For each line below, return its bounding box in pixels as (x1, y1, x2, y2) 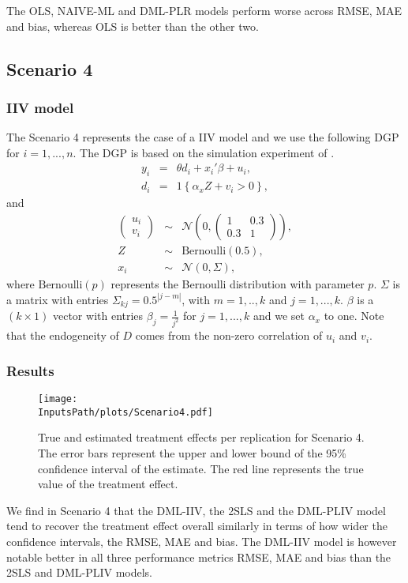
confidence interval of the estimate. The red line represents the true (38, 460, 364, 476)
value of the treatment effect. (38, 476, 178, 492)
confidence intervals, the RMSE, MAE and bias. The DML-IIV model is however (6, 532, 397, 549)
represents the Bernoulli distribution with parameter (110, 275, 365, 291)
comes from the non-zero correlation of (135, 327, 323, 344)
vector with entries (52, 307, 144, 324)
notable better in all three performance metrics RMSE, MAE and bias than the (6, 548, 391, 565)
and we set (253, 307, 305, 324)
